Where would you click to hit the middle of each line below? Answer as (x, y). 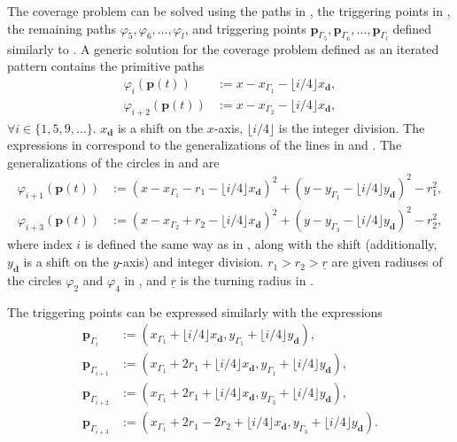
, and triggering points (245, 28)
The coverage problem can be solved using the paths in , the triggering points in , (229, 11)
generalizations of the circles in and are (113, 162)
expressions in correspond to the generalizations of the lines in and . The (205, 145)
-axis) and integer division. (191, 262)
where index (40, 244)
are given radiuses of (387, 262)
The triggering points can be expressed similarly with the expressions (195, 311)
